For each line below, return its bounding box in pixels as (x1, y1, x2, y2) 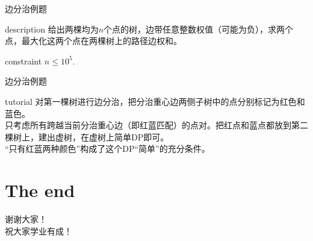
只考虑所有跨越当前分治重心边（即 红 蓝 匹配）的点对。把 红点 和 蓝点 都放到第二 (5, 119, 308, 131)
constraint (5, 54, 42, 67)
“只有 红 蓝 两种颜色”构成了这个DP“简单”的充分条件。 (5, 142, 210, 155)
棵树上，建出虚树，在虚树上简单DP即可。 (5, 130, 169, 143)
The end (5, 178, 75, 202)
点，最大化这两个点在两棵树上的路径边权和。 (5, 34, 182, 47)
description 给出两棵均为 (5, 22, 99, 35)
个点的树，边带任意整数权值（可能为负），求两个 (104, 22, 294, 35)
